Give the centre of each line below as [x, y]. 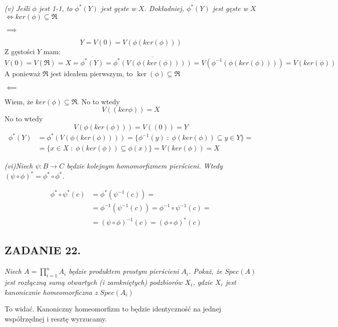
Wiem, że [19, 101]
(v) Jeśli [17, 8]
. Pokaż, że [205, 271]
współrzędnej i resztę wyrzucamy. [56, 318]
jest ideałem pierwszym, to [92, 73]
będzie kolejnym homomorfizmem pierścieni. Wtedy [145, 166]
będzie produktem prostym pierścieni [124, 271]
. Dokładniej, [164, 8]
